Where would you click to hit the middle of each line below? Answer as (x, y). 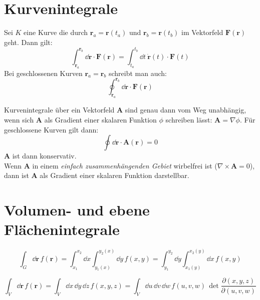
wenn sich (19, 119)
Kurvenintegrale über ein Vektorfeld (59, 110)
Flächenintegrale (62, 229)
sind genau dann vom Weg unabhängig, (186, 110)
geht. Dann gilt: (28, 42)
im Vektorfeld (202, 32)
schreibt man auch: (138, 73)
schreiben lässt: (189, 119)
